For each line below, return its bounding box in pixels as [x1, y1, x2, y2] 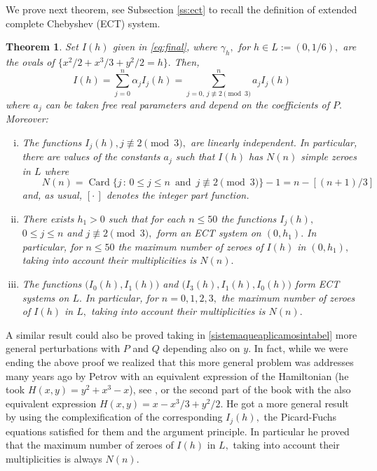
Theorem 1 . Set [6, 39, 78, 54]
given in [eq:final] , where [112, 39, 217, 54]
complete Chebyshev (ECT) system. [6, 15, 160, 30]
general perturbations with [6, 341, 121, 356]
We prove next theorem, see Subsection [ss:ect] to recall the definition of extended [6, 2, 357, 16]
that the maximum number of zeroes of [6, 437, 174, 452]
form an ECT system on [156, 225, 261, 240]
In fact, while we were [254, 341, 348, 356]
